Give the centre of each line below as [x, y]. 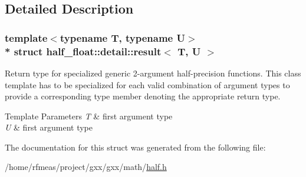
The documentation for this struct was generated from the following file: [135, 147]
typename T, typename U [122, 37]
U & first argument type [49, 127]
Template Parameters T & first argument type [89, 116]
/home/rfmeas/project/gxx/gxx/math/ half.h [86, 167]
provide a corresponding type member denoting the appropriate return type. [143, 96]
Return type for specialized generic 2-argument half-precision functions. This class [153, 73]
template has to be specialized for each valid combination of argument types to [147, 84]
